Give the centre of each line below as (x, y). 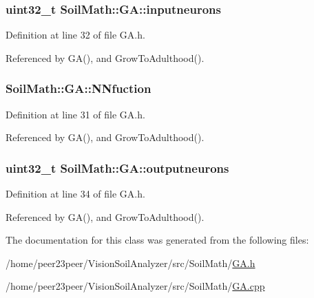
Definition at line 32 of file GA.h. (75, 35)
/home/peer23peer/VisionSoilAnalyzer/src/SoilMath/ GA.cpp (135, 286)
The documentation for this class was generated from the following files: (157, 240)
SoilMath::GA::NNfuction (78, 88)
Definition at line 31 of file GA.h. (75, 114)
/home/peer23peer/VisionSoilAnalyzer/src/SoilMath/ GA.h (130, 263)
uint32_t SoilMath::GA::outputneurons (117, 168)
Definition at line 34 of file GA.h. (75, 194)
